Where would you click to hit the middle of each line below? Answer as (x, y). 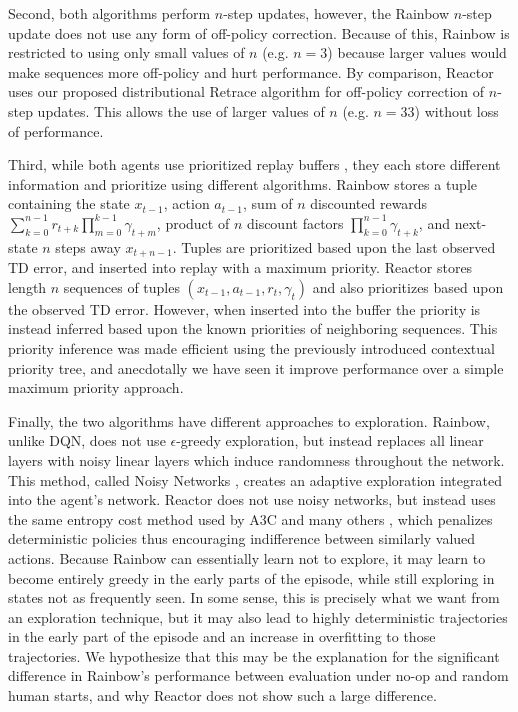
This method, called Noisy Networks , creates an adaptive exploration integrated (255, 479)
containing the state (69, 203)
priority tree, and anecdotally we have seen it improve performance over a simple (256, 367)
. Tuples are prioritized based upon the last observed (334, 246)
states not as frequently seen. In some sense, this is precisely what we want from (254, 597)
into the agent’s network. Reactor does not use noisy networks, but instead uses (252, 499)
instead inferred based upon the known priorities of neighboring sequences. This (253, 328)
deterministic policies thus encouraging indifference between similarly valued (242, 538)
